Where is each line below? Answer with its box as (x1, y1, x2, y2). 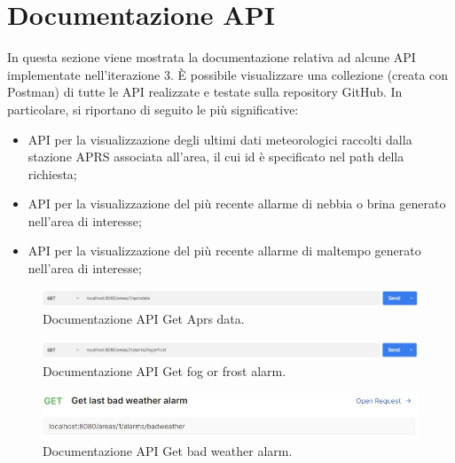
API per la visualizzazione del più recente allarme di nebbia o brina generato (27, 194, 446, 213)
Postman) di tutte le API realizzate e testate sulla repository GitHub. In (7, 82, 403, 101)
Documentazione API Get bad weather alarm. (43, 442, 293, 460)
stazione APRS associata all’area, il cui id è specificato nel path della (27, 147, 404, 166)
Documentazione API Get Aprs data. (43, 310, 245, 328)
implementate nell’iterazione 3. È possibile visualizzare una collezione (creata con (7, 65, 449, 83)
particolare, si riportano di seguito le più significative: (7, 99, 299, 118)
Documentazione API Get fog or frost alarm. (43, 362, 286, 381)
